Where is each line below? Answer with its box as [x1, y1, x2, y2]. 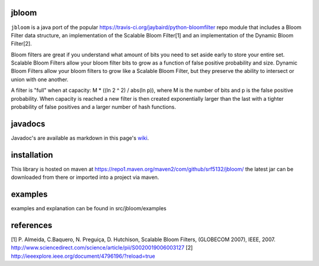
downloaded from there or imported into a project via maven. [11, 174, 159, 181]
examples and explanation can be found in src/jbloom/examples [11, 205, 167, 212]
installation [11, 150, 53, 160]
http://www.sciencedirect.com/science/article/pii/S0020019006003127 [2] [11, 244, 193, 251]
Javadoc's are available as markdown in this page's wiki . [11, 134, 149, 142]
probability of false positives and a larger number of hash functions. [11, 104, 177, 111]
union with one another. [11, 76, 69, 83]
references [11, 220, 53, 230]
